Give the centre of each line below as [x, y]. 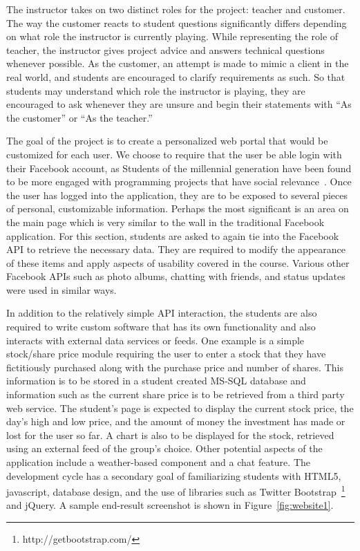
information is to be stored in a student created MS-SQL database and [156, 381]
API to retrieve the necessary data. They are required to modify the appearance [176, 249]
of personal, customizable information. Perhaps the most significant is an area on [178, 208]
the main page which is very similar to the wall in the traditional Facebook [165, 222]
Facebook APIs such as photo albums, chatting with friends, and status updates [176, 276]
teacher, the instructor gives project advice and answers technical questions [165, 49]
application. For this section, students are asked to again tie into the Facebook [173, 235]
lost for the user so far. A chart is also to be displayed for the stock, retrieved [170, 435]
